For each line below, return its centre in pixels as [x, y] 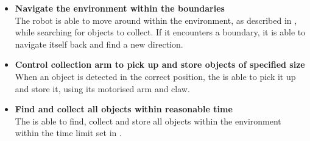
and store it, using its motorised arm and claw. [102, 88]
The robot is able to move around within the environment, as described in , [156, 20]
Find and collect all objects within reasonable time [124, 109]
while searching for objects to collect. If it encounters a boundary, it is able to [160, 32]
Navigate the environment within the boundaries [120, 8]
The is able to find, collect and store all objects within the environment [148, 121]
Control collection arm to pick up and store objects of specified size [160, 64]
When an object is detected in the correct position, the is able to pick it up [155, 76]
